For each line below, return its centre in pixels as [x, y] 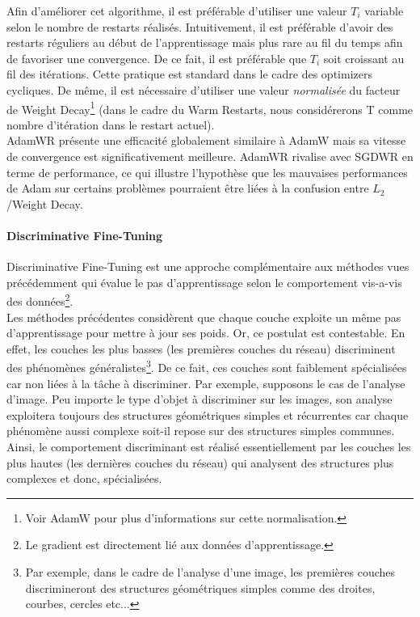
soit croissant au [364, 58]
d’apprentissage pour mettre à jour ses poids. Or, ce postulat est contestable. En [206, 333]
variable [384, 11]
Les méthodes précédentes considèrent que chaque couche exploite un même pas [204, 317]
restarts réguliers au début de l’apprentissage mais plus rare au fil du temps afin [205, 42]
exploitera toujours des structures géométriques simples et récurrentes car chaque [208, 414]
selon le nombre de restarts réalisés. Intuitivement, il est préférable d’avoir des [200, 26]
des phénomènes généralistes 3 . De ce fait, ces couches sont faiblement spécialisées [207, 366]
